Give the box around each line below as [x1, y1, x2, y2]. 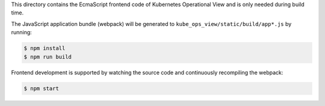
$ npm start [23, 85, 60, 92]
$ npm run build [23, 53, 72, 60]
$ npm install [23, 45, 66, 52]
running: [11, 29, 32, 36]
